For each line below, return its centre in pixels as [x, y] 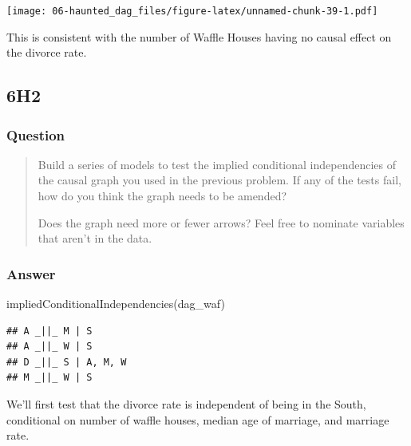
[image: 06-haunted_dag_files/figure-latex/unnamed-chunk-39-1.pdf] [192, 11]
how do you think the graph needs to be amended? [162, 196]
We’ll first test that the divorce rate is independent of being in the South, [186, 404]
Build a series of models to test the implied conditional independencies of [217, 164]
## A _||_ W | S [49, 347]
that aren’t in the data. [95, 238]
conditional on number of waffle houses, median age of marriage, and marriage [198, 419]
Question [36, 134]
